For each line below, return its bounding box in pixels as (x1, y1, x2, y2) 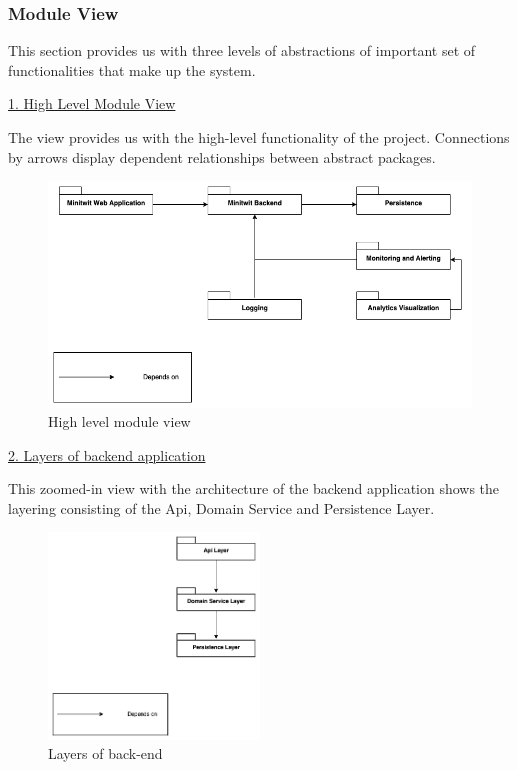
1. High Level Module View (8, 93, 176, 114)
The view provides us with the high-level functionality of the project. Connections (8, 127, 510, 147)
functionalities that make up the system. (8, 59, 256, 80)
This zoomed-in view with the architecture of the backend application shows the (8, 478, 500, 499)
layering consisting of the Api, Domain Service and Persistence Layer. (8, 497, 435, 518)
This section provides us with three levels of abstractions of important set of (8, 40, 476, 61)
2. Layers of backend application (8, 444, 206, 465)
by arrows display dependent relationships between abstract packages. (8, 146, 436, 167)
